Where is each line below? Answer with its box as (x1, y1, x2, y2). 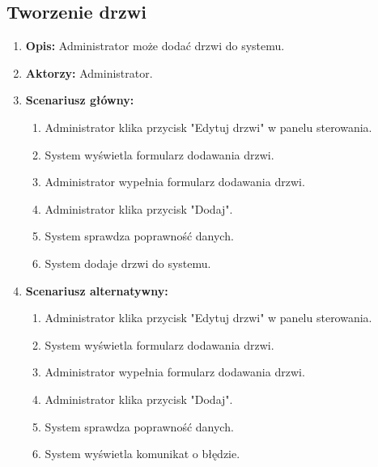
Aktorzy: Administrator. (25, 64, 153, 81)
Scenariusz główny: (25, 91, 134, 108)
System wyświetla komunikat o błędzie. (45, 445, 240, 462)
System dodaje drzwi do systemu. (45, 254, 211, 271)
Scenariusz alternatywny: (25, 282, 168, 299)
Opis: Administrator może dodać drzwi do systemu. (25, 37, 285, 54)
